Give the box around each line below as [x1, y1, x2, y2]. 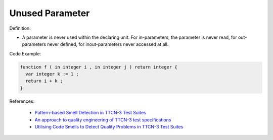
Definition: [9, 25, 31, 31]
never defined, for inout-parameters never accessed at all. [47, 41, 169, 47]
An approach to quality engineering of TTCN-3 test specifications [34, 116, 171, 123]
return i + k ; [25, 78, 63, 84]
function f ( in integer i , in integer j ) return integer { [20, 64, 177, 70]
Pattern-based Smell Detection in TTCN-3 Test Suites [34, 110, 146, 116]
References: [9, 98, 35, 104]
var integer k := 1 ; [25, 71, 79, 77]
